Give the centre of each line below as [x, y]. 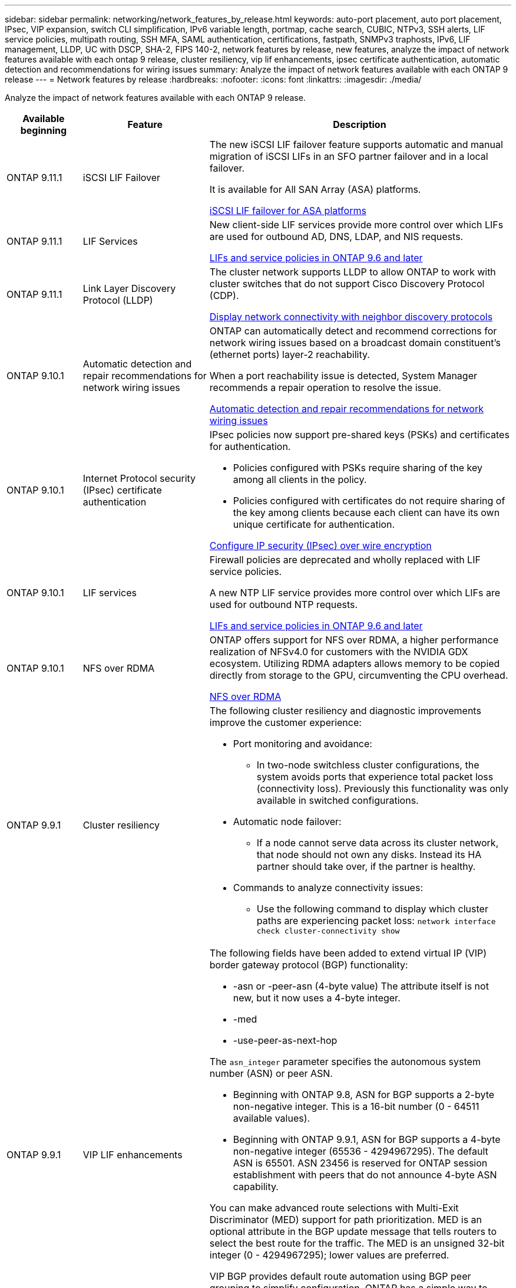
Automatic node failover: [287, 822]
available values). [272, 1118]
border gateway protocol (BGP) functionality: [309, 965]
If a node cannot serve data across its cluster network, [378, 843]
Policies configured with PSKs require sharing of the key [358, 468]
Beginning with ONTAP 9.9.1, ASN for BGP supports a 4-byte [367, 1139]
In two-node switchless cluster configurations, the [368, 765]
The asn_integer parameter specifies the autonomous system [345, 1062]
